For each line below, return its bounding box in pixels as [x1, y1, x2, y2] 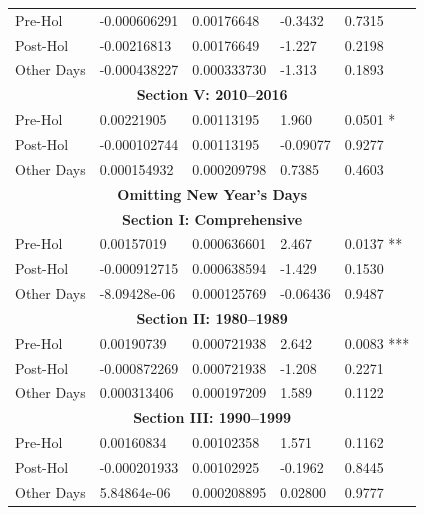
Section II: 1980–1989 [136, 307, 288, 328]
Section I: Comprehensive [122, 208, 303, 229]
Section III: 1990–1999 [133, 407, 292, 428]
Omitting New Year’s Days [117, 183, 307, 204]
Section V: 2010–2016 [136, 84, 288, 105]
